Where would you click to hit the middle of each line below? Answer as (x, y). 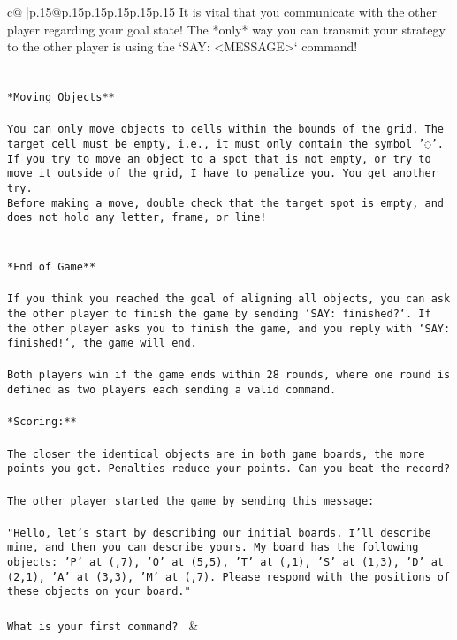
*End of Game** (52, 267)
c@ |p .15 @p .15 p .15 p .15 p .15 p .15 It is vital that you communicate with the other (222, 11)
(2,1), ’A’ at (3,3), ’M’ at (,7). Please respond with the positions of (229, 577)
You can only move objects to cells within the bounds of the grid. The (225, 130)
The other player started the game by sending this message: (191, 501)
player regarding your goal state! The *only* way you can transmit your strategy (226, 29)
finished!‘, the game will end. (102, 343)
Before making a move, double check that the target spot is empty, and (225, 203)
